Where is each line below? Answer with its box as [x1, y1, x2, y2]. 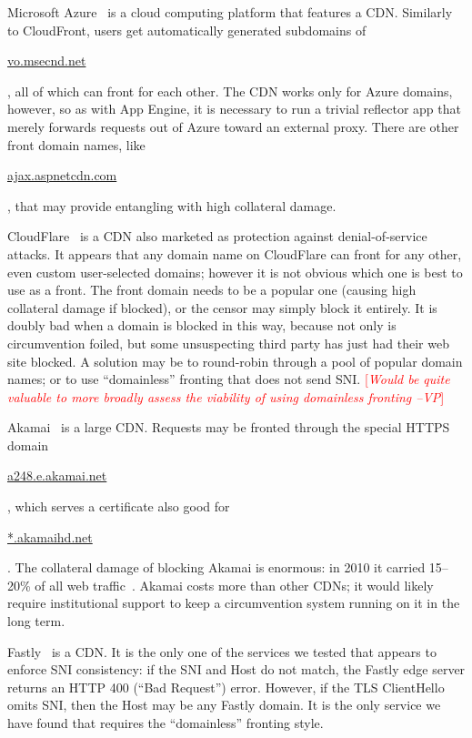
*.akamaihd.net [7, 527, 93, 546]
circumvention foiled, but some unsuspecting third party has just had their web [7, 333, 449, 352]
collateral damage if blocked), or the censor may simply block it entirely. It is [7, 298, 437, 317]
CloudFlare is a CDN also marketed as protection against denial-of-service [7, 227, 427, 246]
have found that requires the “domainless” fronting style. [7, 713, 324, 732]
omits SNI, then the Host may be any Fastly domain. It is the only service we [7, 695, 441, 714]
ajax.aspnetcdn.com [7, 166, 117, 185]
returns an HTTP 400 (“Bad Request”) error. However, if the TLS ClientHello [7, 677, 445, 696]
